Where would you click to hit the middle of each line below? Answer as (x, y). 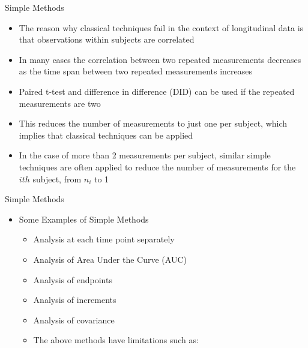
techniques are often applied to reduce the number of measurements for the (157, 166)
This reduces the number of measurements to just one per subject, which (153, 123)
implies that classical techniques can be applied (106, 135)
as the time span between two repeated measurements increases (136, 71)
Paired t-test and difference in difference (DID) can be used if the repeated (157, 91)
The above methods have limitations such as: (116, 340)
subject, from (57, 178)
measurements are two (60, 103)
